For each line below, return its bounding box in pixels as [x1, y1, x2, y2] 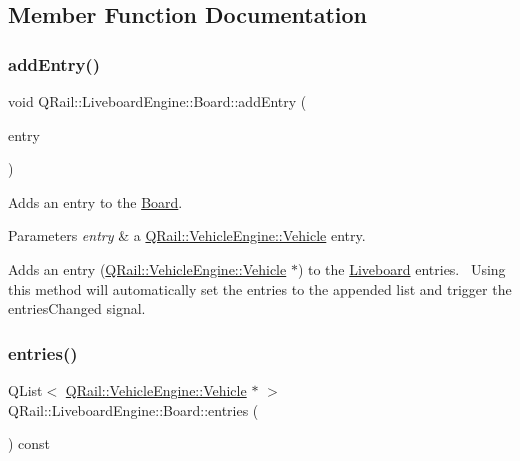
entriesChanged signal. [8, 298, 146, 319]
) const [8, 433, 51, 454]
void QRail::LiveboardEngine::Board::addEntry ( [8, 91, 307, 111]
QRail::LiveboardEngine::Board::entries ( [8, 399, 259, 420]
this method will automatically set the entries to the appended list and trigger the [8, 278, 512, 299]
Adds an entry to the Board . [8, 191, 183, 212]
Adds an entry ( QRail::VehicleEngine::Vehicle [8, 258, 287, 279]
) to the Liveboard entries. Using [297, 258, 506, 279]
